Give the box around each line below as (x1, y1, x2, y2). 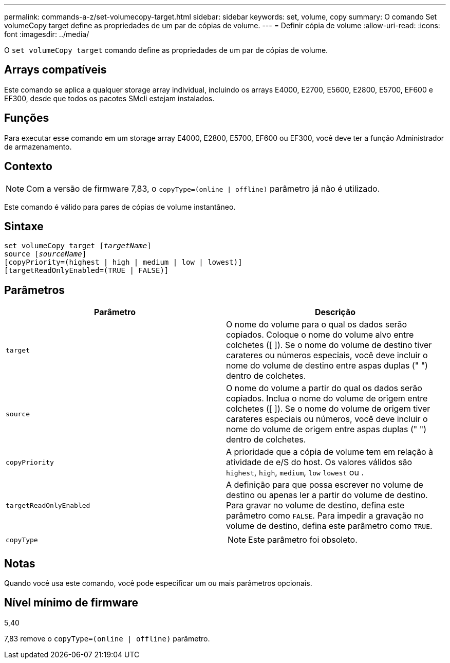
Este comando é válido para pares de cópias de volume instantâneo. (4, 202, 236, 211)
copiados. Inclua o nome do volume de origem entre (226, 393, 428, 404)
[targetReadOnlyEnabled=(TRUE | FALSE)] (4, 266, 169, 275)
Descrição (314, 307, 356, 318)
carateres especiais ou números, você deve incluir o (226, 414, 428, 425)
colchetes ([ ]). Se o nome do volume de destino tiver (226, 340, 432, 351)
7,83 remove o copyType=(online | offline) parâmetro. (4, 634, 210, 643)
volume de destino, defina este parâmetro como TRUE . (226, 521, 433, 531)
